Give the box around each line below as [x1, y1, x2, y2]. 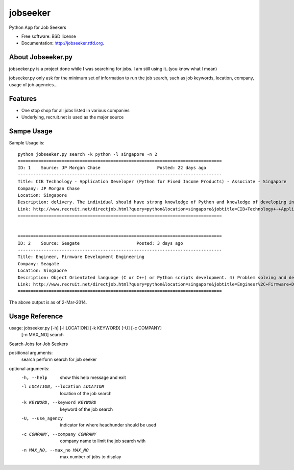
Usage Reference [9, 312, 63, 320]
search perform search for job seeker [21, 356, 97, 362]
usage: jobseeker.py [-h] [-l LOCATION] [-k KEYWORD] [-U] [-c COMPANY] [9, 325, 162, 330]
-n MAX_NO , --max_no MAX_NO [21, 447, 89, 453]
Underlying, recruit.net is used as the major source [21, 114, 124, 120]
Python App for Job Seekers [9, 24, 66, 30]
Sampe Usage [9, 127, 52, 136]
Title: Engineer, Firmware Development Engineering [18, 254, 145, 259]
